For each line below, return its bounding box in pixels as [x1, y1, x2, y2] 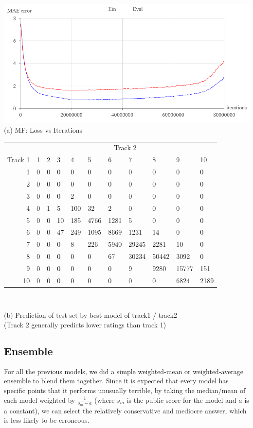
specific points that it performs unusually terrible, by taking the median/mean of [4, 385, 246, 395]
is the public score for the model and [126, 394, 236, 405]
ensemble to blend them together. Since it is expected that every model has [4, 376, 229, 386]
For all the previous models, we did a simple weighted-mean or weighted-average [4, 366, 244, 376]
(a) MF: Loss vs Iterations [4, 125, 82, 135]
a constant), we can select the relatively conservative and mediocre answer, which [4, 405, 247, 415]
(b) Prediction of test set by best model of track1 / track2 [4, 310, 177, 320]
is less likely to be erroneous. [4, 415, 90, 425]
